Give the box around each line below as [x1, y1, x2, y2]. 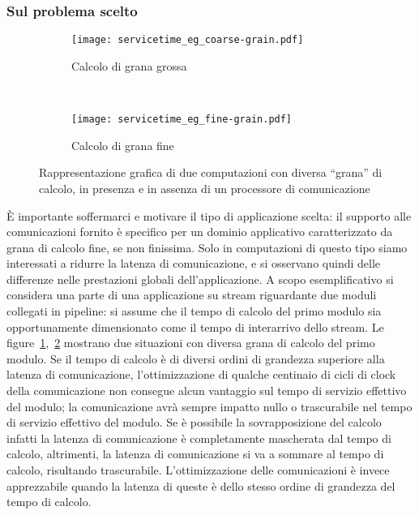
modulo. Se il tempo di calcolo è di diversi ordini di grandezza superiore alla [6, 350, 385, 367]
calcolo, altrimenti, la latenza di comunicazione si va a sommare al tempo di [6, 445, 384, 462]
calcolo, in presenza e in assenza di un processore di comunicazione [39, 179, 370, 196]
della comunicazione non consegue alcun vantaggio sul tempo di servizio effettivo [6, 382, 407, 399]
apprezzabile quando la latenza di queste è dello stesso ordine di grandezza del [6, 477, 395, 494]
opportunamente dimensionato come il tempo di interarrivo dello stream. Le [6, 318, 384, 335]
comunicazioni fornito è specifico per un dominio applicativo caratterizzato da [6, 223, 393, 240]
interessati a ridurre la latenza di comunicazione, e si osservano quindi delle [6, 255, 381, 272]
